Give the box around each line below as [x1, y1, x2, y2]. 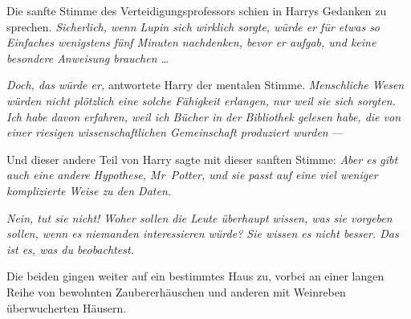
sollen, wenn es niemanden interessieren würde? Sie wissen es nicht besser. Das [6, 225, 399, 242]
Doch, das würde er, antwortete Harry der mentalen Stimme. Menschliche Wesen [6, 76, 405, 93]
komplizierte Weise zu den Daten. [6, 182, 172, 198]
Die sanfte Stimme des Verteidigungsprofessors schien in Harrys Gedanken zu [6, 2, 387, 18]
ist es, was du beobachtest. [6, 240, 134, 257]
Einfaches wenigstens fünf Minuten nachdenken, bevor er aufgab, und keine [6, 34, 376, 51]
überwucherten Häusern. [6, 299, 127, 316]
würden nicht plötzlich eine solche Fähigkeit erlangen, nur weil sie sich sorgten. [6, 92, 396, 108]
